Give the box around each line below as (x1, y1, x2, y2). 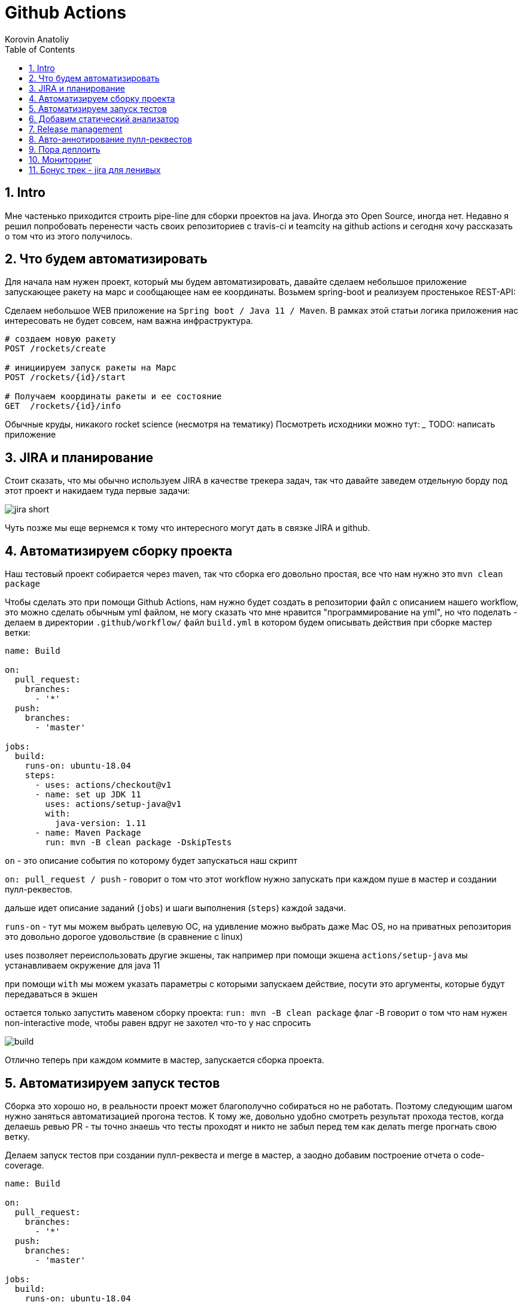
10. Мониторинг (29, 154, 92, 165)
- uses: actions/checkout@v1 (35, 780, 172, 790)
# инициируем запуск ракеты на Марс (5, 363, 177, 373)
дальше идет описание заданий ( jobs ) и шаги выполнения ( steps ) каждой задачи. (5, 903, 346, 913)
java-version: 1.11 (55, 818, 147, 828)
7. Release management (29, 123, 123, 134)
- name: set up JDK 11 (35, 790, 141, 800)
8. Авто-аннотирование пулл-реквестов (29, 133, 192, 144)
